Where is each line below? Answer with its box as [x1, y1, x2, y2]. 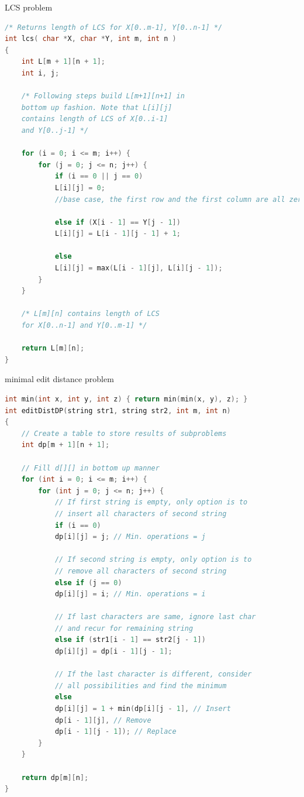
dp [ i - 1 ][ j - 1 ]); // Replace [54, 727, 177, 736]
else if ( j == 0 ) [54, 578, 122, 587]
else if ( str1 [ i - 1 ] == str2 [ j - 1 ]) [54, 635, 206, 644]
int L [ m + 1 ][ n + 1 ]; [21, 57, 105, 66]
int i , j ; [21, 68, 60, 77]
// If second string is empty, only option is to [54, 555, 252, 564]
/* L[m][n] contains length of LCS [21, 310, 160, 318]
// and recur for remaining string [54, 624, 194, 633]
